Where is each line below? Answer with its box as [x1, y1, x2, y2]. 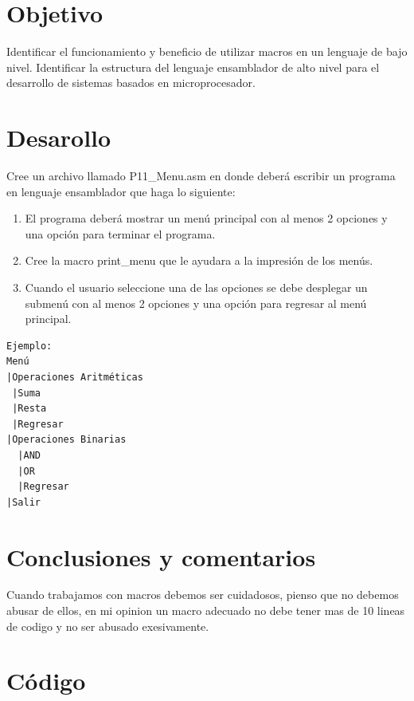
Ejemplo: [6, 340, 53, 352]
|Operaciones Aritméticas [6, 371, 143, 383]
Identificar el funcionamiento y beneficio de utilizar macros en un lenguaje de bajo [6, 43, 408, 60]
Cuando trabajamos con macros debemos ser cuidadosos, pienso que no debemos [6, 586, 399, 603]
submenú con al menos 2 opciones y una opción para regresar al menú [25, 294, 367, 311]
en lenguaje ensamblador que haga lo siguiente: [6, 183, 236, 199]
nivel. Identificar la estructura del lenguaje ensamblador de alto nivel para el [6, 58, 380, 75]
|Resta [12, 403, 47, 415]
